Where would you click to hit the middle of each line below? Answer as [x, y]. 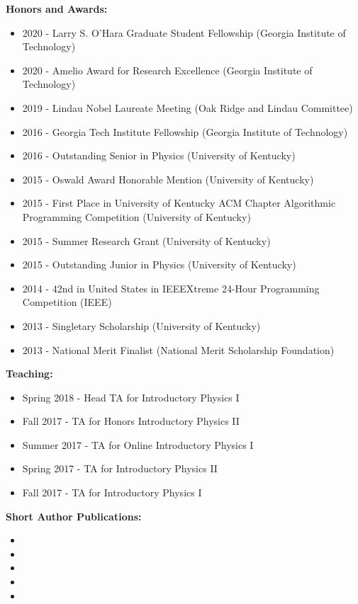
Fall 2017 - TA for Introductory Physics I [112, 492]
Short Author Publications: [74, 516]
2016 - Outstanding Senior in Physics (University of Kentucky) [159, 155]
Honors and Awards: [57, 8]
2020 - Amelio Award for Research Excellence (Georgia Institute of [167, 70]
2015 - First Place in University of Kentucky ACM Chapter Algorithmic [179, 203]
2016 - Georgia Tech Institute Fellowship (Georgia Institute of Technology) [185, 131]
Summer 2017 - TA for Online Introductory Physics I [138, 444]
